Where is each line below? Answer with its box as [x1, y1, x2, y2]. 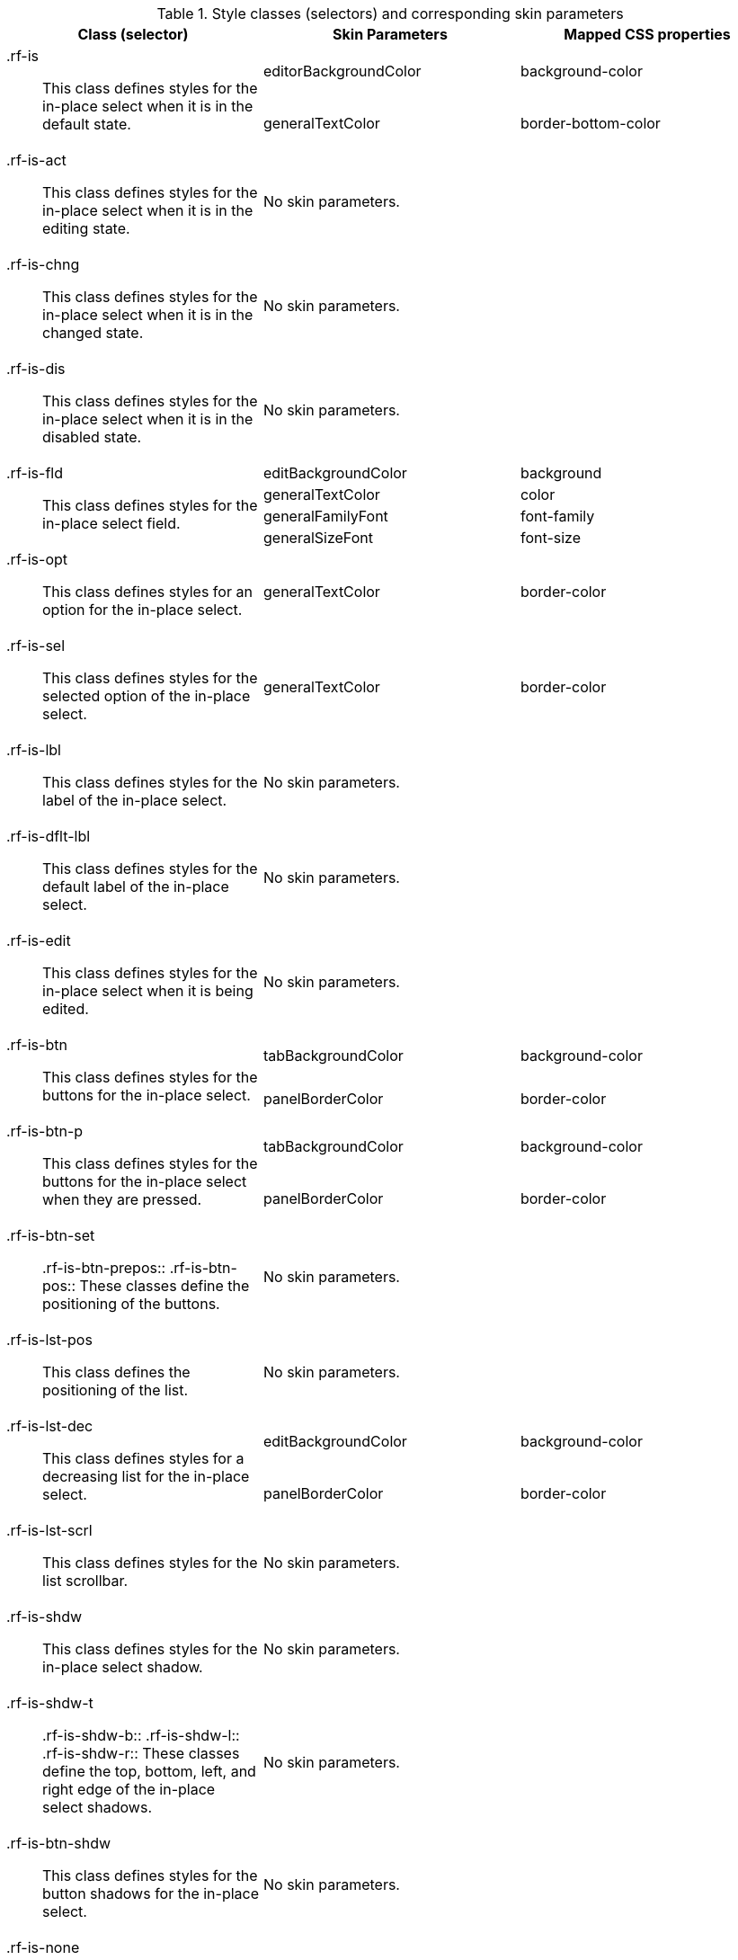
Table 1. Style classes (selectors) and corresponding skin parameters [156, 4, 624, 22]
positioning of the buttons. [42, 1295, 220, 1313]
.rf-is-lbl [6, 741, 61, 759]
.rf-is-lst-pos [6, 1331, 93, 1349]
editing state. [42, 219, 130, 237]
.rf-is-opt [6, 550, 68, 568]
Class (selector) [77, 25, 189, 43]
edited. [42, 1000, 89, 1018]
